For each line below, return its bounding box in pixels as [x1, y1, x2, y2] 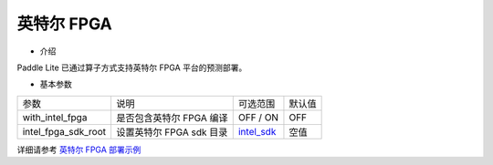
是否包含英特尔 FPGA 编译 [115, 111, 228, 124]
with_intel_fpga [22, 110, 88, 123]
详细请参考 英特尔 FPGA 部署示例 [16, 144, 142, 155]
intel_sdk [237, 125, 277, 138]
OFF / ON [237, 110, 278, 123]
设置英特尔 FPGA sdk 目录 [115, 126, 228, 139]
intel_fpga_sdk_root [22, 125, 107, 138]
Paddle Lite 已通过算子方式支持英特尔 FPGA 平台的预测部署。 [16, 62, 247, 73]
